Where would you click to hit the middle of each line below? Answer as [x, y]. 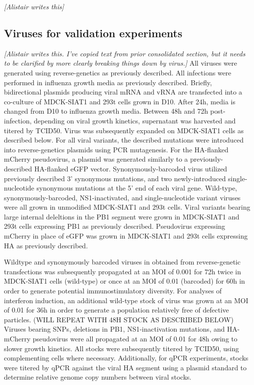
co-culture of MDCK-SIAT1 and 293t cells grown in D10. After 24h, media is [120, 101]
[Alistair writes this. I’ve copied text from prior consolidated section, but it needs [125, 53]
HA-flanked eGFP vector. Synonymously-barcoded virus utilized [131, 168]
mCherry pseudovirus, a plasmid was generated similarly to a [96, 159]
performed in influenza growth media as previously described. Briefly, [108, 82]
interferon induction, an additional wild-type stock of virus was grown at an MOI [126, 300]
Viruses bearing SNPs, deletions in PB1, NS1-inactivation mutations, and [114, 329]
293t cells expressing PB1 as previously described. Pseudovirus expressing [115, 226]
